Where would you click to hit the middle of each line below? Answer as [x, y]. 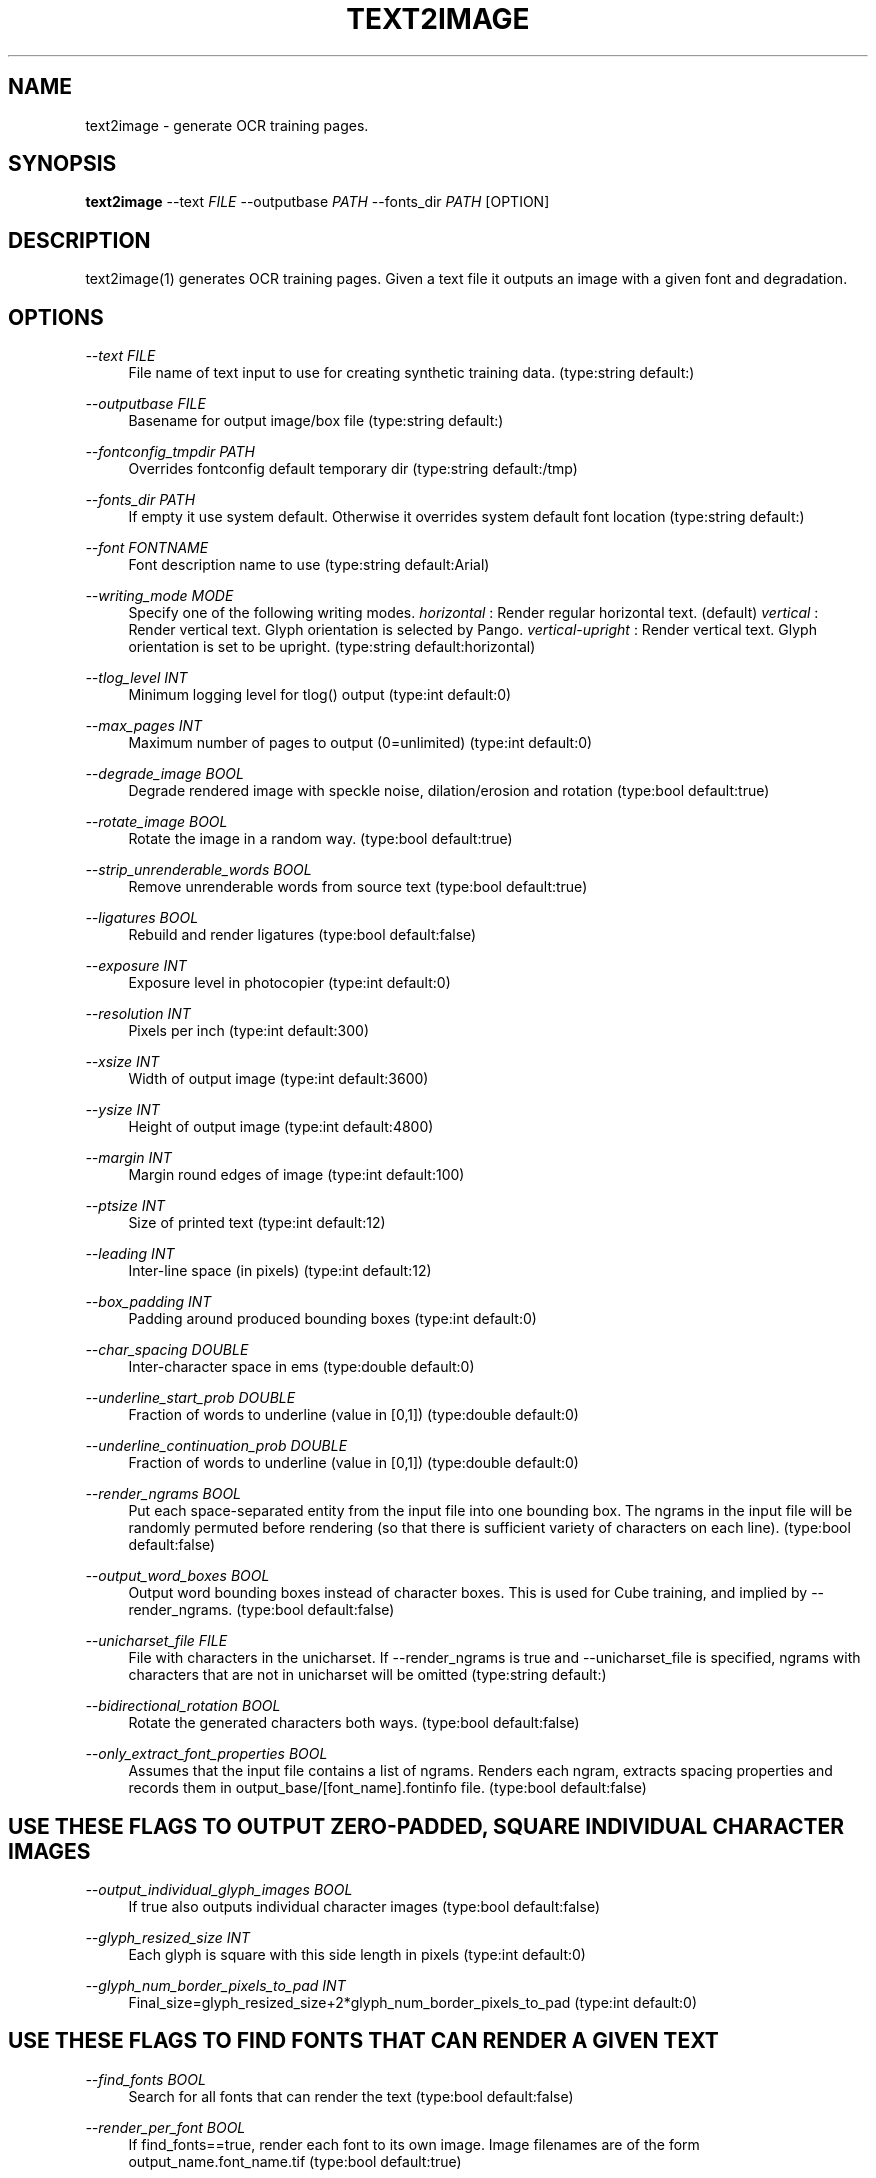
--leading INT [130, 1254]
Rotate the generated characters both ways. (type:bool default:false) [354, 1723]
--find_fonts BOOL [145, 2079]
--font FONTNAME [147, 548]
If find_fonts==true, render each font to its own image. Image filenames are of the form [414, 2144]
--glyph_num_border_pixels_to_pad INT [215, 1985]
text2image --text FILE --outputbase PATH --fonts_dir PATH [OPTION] [317, 202]
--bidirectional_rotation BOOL [183, 1706]
